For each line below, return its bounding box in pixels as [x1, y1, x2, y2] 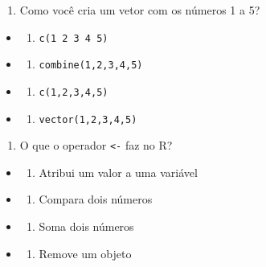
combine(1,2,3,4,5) [39, 60, 143, 72]
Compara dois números [39, 191, 153, 207]
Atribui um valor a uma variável [39, 163, 198, 180]
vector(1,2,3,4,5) [39, 113, 137, 125]
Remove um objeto [39, 244, 132, 261]
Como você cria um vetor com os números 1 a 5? [19, 2, 260, 18]
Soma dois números [39, 218, 134, 235]
